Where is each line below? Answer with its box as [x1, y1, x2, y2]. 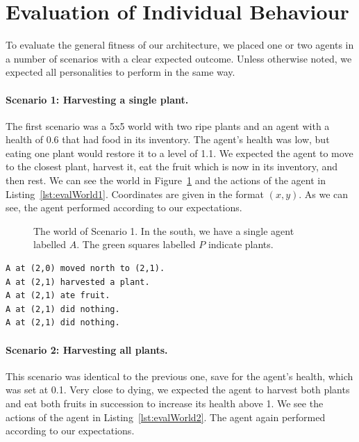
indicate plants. [208, 237, 274, 252]
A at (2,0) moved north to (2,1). [6, 263, 165, 274]
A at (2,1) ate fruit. [6, 290, 110, 301]
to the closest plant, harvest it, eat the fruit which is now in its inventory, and [6, 159, 338, 174]
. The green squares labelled [76, 237, 196, 252]
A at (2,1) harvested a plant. [6, 277, 150, 287]
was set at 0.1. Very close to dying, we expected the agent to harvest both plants [6, 382, 350, 397]
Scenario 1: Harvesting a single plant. [6, 92, 189, 106]
